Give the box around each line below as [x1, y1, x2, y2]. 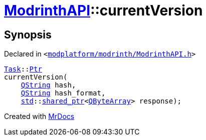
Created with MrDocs [4, 112, 75, 121]
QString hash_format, [21, 89, 106, 97]
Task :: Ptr [4, 65, 42, 73]
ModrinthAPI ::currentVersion [4, 2, 203, 19]
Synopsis [4, 28, 52, 41]
